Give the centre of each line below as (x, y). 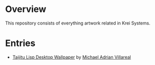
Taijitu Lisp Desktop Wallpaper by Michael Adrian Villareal (71, 57)
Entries (20, 43)
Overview (26, 9)
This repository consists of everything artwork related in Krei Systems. (78, 23)
